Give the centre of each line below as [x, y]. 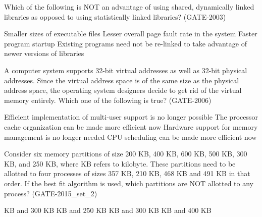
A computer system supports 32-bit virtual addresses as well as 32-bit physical [126, 70]
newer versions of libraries [44, 53]
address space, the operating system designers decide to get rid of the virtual [123, 90]
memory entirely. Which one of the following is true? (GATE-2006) [108, 100]
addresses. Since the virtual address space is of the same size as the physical [122, 80]
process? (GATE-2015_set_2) [51, 193]
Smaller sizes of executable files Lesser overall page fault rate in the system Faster [131, 34]
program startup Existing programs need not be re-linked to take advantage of [125, 43]
